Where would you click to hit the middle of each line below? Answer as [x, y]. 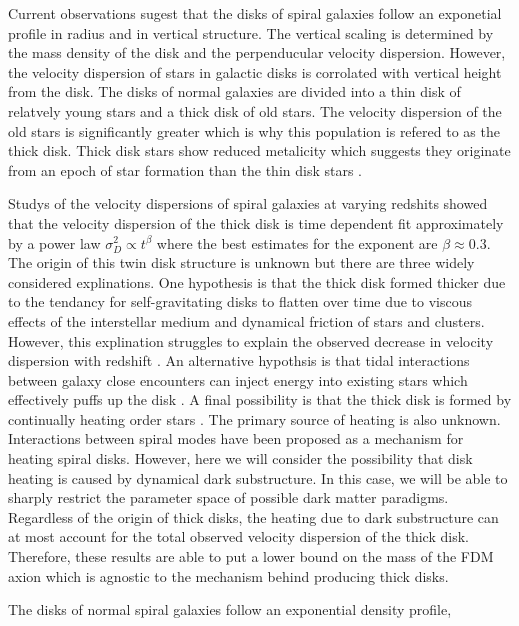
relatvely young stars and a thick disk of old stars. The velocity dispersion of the [255, 110]
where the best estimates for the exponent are [297, 242]
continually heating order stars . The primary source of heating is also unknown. [254, 418]
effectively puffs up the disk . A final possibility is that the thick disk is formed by [260, 399]
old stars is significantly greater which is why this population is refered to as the [254, 130]
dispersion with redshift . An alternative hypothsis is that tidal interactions [239, 360]
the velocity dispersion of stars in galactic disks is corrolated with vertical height [255, 71]
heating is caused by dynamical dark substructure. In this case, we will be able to [258, 477]
